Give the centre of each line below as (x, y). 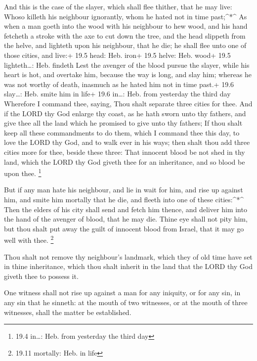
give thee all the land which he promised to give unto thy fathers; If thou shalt (123, 123)
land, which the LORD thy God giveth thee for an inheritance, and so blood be (125, 161)
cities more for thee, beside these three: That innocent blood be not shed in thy (125, 152)
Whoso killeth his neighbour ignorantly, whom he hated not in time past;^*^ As (126, 16)
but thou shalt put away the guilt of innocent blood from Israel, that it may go (124, 228)
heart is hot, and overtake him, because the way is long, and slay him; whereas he (128, 74)
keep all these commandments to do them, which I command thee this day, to (122, 132)
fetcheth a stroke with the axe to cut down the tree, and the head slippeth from (125, 35)
